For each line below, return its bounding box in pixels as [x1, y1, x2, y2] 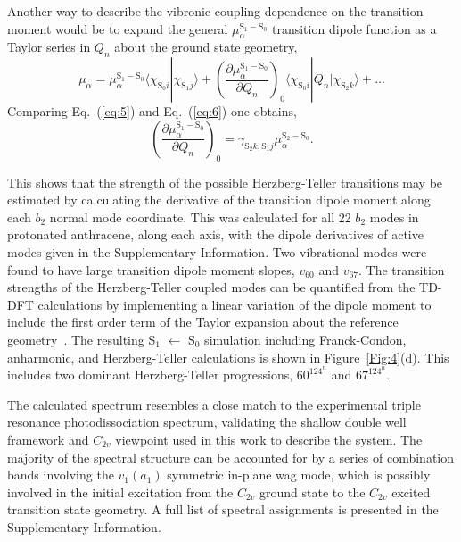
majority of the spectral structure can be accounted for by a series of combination [7, 447, 455, 466]
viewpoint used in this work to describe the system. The [115, 429, 423, 448]
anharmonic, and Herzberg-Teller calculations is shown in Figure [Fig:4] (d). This [7, 347, 449, 366]
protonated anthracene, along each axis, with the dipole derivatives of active [7, 225, 424, 244]
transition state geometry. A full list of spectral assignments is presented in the [7, 500, 439, 519]
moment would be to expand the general [7, 19, 228, 38]
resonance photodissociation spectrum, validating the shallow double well [7, 413, 407, 431]
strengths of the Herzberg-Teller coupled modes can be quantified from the [7, 278, 416, 296]
